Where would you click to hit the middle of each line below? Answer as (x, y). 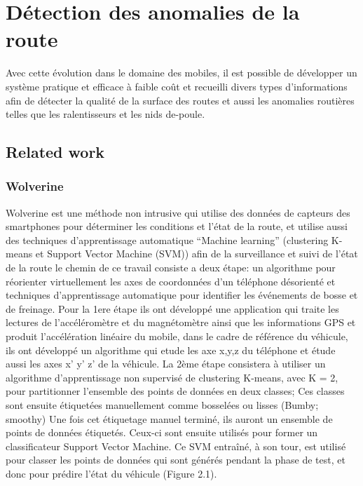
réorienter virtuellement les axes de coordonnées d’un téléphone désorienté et (171, 281)
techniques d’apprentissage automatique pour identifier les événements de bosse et (182, 295)
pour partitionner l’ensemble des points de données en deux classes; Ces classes (175, 391)
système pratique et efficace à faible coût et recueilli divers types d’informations (177, 86)
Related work (55, 152)
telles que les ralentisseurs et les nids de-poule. (105, 114)
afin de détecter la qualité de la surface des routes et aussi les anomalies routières (180, 100)
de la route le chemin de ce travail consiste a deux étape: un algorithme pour (171, 268)
